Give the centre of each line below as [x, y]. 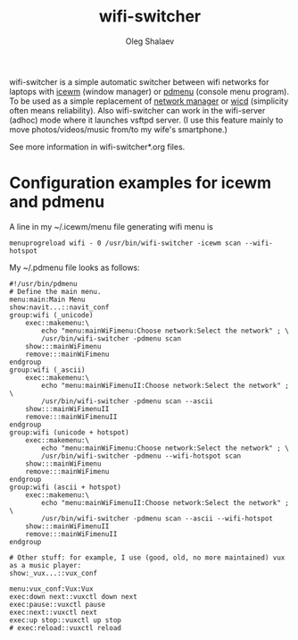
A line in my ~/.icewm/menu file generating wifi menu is [112, 226]
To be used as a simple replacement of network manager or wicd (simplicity [149, 101]
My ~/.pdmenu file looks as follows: [74, 267]
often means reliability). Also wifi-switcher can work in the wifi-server [137, 110]
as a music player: [46, 565]
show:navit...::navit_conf [59, 307]
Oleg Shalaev [150, 41]
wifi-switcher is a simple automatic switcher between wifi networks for [139, 81]
